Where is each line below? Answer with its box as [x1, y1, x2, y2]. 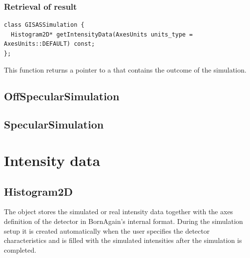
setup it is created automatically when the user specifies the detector [4, 225, 210, 236]
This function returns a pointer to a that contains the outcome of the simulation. [4, 64, 247, 74]
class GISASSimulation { [4, 21, 84, 29]
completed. [4, 244, 37, 255]
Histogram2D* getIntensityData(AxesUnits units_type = [11, 31, 193, 38]
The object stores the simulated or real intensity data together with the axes [4, 206, 233, 217]
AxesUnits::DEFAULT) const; [4, 40, 95, 48]
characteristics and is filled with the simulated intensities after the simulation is [4, 235, 242, 245]
